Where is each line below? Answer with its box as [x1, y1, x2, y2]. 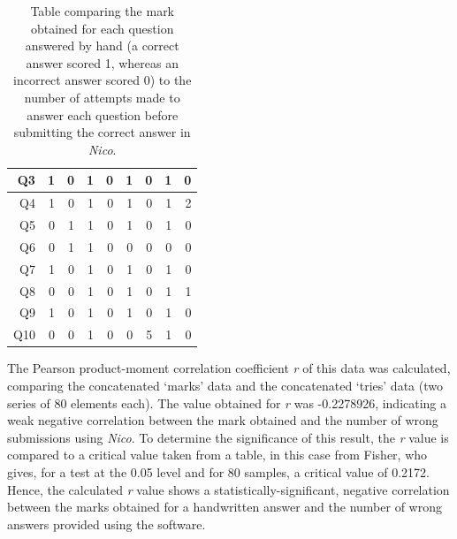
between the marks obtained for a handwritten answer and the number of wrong [7, 497, 442, 516]
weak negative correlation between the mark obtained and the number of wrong [7, 411, 438, 429]
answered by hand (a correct [25, 36, 179, 55]
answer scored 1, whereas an [26, 53, 179, 72]
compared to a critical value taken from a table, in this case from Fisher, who [7, 445, 428, 464]
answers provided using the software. [7, 514, 206, 533]
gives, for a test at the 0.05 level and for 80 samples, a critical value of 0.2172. [7, 462, 430, 481]
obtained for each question [30, 19, 174, 37]
